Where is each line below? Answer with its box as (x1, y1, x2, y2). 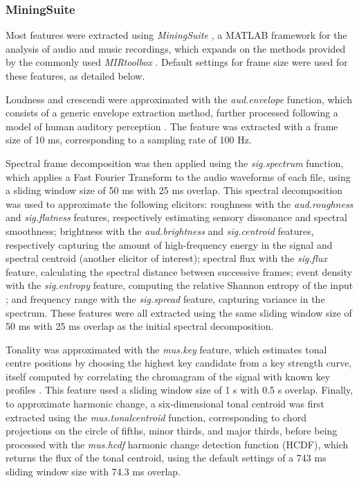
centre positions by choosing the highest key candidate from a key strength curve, (6, 355, 352, 370)
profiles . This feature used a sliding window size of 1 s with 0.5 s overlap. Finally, (6, 383, 353, 397)
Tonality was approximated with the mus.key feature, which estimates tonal (6, 342, 327, 356)
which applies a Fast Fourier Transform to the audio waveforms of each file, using (6, 169, 351, 184)
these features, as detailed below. (6, 69, 145, 82)
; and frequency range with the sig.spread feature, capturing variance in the (6, 291, 325, 306)
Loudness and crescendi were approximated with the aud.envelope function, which (6, 91, 352, 106)
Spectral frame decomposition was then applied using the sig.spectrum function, (6, 155, 344, 170)
